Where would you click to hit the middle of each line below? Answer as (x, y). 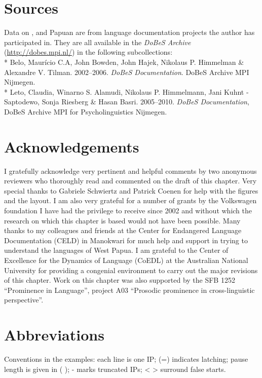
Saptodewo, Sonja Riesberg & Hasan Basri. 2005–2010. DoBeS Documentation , (127, 102)
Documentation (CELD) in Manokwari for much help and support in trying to (126, 240)
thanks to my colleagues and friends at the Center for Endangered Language (123, 230)
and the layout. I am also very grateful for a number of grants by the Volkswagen (130, 200)
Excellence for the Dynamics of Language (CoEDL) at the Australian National (126, 260)
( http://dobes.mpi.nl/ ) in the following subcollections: (88, 52)
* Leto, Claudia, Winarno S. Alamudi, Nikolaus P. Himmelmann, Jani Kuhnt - (126, 91)
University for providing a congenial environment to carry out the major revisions (131, 270)
